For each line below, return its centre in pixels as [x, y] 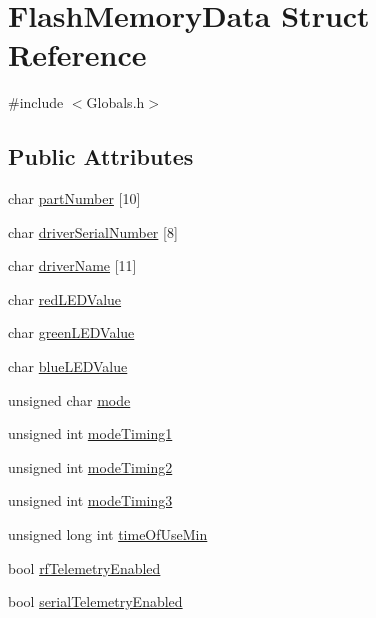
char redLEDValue [65, 298]
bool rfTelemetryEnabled [84, 567]
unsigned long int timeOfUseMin [108, 534]
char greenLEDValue [71, 332]
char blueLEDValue [68, 366]
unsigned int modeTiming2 [90, 466]
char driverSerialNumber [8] [93, 231]
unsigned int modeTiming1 [90, 433]
